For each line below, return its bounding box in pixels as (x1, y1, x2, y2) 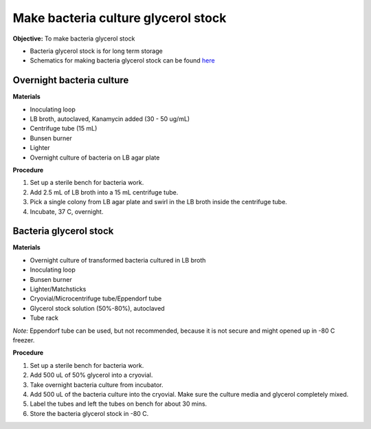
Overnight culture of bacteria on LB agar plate (30, 153, 160, 162)
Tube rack (30, 313, 58, 322)
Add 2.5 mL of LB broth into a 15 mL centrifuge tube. (30, 188, 179, 196)
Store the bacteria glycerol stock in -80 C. (30, 409, 149, 417)
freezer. (12, 335, 35, 344)
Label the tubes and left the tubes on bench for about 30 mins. (30, 399, 207, 408)
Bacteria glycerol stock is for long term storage (30, 47, 163, 55)
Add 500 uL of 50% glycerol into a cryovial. (30, 371, 153, 379)
